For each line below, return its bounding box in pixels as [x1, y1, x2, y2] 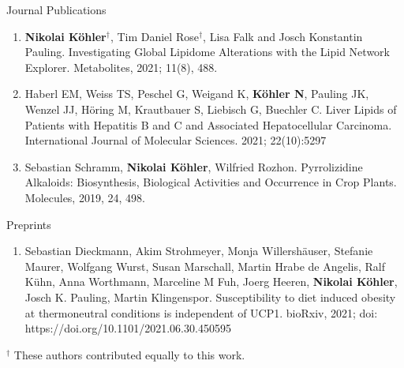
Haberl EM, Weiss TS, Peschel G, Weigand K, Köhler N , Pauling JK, [24, 85, 369, 102]
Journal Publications [6, 2, 107, 17]
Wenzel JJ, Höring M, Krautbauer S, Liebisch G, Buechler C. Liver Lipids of [24, 100, 397, 117]
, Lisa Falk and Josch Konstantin [203, 28, 363, 44]
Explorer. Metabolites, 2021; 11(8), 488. [24, 58, 218, 75]
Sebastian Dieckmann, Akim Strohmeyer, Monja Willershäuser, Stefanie [24, 242, 373, 259]
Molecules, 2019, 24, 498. [24, 189, 145, 205]
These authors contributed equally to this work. [13, 346, 245, 362]
